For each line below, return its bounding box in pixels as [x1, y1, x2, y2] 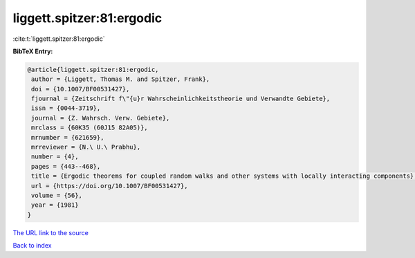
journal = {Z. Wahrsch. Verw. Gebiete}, [31, 114, 170, 122]
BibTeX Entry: [12, 47, 53, 55]
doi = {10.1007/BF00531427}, [31, 85, 130, 93]
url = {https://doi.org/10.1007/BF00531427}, [31, 182, 188, 190]
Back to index [12, 241, 52, 250]
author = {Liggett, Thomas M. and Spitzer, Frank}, [31, 75, 210, 83]
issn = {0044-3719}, [31, 104, 101, 112]
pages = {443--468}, [31, 163, 101, 170]
